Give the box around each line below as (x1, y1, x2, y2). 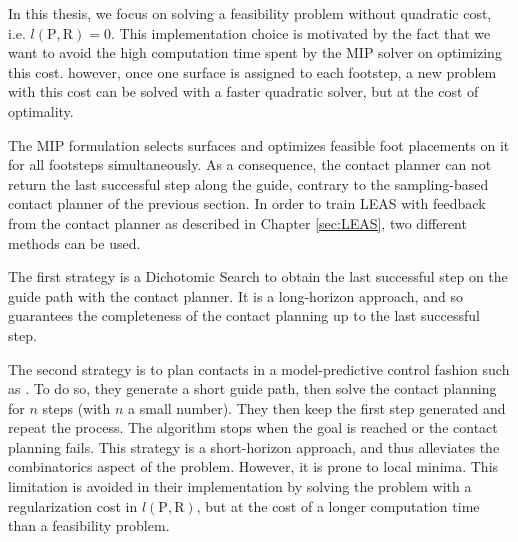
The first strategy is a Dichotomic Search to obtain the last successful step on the (8, 266, 508, 287)
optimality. (8, 100, 74, 121)
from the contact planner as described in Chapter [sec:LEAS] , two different (8, 212, 467, 233)
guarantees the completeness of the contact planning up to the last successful (8, 305, 480, 326)
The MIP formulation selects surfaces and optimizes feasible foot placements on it (8, 134, 510, 155)
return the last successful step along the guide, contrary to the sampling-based (8, 173, 489, 194)
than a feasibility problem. (8, 515, 170, 536)
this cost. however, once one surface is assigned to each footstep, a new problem (8, 61, 497, 82)
